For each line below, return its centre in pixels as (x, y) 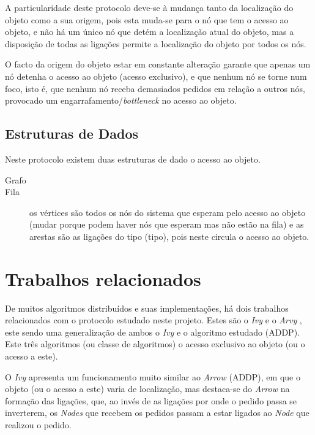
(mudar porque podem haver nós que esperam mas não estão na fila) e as (167, 224)
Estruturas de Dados (72, 133)
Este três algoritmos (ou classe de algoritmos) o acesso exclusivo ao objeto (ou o (155, 344)
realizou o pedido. (38, 424)
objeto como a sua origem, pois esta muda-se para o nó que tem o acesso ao (147, 19)
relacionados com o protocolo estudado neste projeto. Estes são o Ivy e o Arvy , (154, 320)
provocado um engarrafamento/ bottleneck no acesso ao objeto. (121, 100)
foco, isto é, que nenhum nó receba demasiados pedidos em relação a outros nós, (155, 88)
